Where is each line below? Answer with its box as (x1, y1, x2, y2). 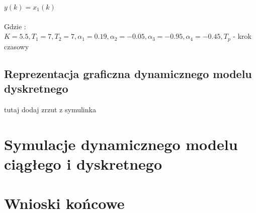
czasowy (4, 41, 29, 51)
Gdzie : (4, 21, 26, 31)
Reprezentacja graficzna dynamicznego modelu (4, 65, 252, 81)
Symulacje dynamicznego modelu (4, 133, 238, 154)
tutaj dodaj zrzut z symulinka (4, 104, 96, 114)
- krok (233, 31, 251, 41)
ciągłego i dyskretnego (4, 153, 162, 174)
